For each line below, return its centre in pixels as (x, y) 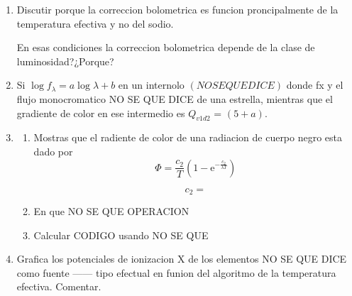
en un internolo (151, 85)
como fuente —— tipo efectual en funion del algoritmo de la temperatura (176, 272)
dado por (53, 151)
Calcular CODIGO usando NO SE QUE (121, 235)
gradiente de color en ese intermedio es (101, 113)
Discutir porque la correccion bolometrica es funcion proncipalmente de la (177, 9)
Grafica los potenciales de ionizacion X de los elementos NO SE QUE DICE (182, 259)
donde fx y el (315, 85)
